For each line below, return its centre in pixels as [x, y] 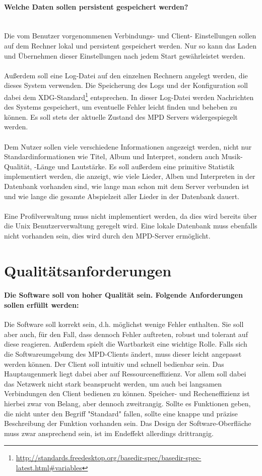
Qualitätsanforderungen [88, 270]
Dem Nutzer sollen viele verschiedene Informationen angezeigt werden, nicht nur [128, 146]
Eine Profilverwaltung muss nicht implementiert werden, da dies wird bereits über [130, 216]
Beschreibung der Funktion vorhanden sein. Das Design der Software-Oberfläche [128, 423]
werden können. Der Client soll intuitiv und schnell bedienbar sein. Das [114, 364]
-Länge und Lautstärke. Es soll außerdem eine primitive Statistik [134, 166]
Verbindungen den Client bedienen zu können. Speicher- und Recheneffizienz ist [127, 393]
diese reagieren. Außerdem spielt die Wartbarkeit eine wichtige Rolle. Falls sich [126, 344]
